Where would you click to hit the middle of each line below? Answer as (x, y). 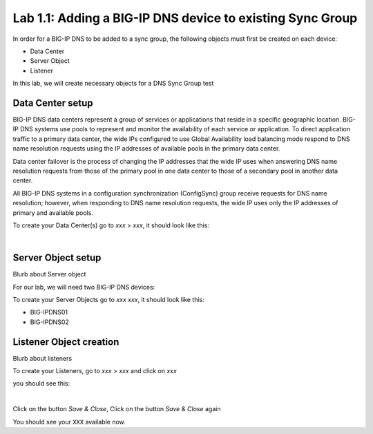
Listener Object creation (66, 342)
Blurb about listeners (42, 358)
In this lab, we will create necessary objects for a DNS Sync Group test (113, 84)
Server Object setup (57, 258)
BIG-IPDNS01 (49, 312)
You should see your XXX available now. (69, 422)
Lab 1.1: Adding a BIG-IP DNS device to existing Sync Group (185, 18)
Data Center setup (53, 103)
